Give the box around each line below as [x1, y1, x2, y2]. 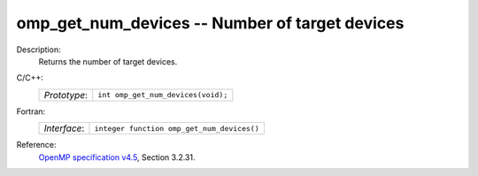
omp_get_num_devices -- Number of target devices [16, 13, 405, 33]
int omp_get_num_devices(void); [97, 90, 228, 100]
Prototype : [43, 88, 89, 101]
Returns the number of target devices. [38, 56, 178, 66]
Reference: [16, 140, 57, 150]
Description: [16, 44, 61, 55]
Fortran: [16, 106, 46, 117]
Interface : [43, 122, 85, 134]
